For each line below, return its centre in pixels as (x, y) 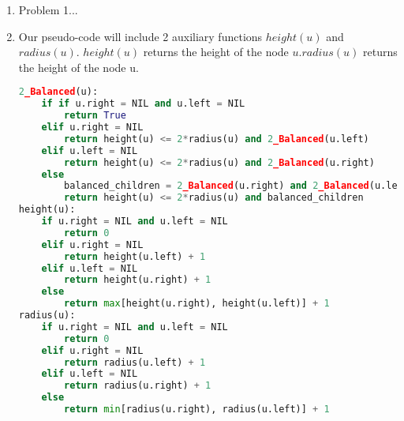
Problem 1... (48, 9)
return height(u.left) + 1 (135, 256)
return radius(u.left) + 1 (135, 362)
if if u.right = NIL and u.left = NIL (143, 104)
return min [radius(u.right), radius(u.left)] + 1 (197, 409)
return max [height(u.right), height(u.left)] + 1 (197, 304)
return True (95, 116)
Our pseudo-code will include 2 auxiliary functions (140, 36)
